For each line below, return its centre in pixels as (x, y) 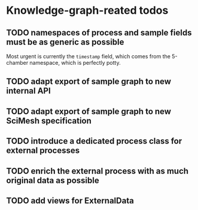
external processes (43, 151)
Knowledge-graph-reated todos (87, 10)
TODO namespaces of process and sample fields (99, 33)
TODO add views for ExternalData (70, 201)
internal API (28, 91)
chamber (17, 63)
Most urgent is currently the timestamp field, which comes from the (88, 56)
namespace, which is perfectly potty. (75, 63)
